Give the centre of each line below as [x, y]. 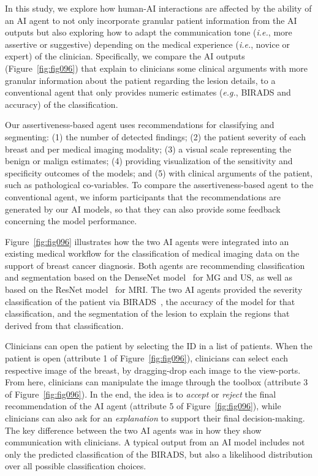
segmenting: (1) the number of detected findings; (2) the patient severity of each [156, 136]
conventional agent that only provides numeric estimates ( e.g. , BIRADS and [148, 92]
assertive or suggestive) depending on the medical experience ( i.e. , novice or [148, 44]
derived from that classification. [64, 325]
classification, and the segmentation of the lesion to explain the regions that [147, 313]
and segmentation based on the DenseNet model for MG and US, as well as [149, 277]
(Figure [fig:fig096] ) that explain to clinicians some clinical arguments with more [157, 68]
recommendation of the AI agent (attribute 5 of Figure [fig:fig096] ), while [143, 406]
